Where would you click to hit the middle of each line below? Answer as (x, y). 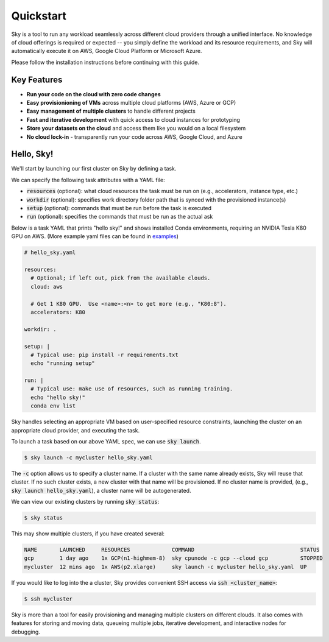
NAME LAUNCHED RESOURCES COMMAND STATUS (172, 550)
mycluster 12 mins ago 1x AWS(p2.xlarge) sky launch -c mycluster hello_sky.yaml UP (165, 567)
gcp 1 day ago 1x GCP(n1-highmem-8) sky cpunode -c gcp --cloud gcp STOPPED (173, 558)
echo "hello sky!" (58, 397)
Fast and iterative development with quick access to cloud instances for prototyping (133, 119)
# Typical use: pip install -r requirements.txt (105, 355)
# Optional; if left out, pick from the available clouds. (121, 278)
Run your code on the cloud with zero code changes (94, 94)
